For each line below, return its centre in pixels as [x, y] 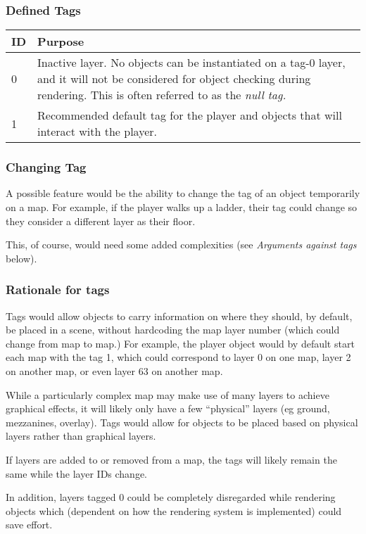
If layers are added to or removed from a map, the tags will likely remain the [171, 459]
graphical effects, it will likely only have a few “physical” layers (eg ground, [168, 408]
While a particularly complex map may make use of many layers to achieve [168, 394]
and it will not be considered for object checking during [174, 79]
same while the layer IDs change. [77, 473]
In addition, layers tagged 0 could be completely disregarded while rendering [171, 497]
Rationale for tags [58, 290]
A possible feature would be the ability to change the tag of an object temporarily [183, 193]
